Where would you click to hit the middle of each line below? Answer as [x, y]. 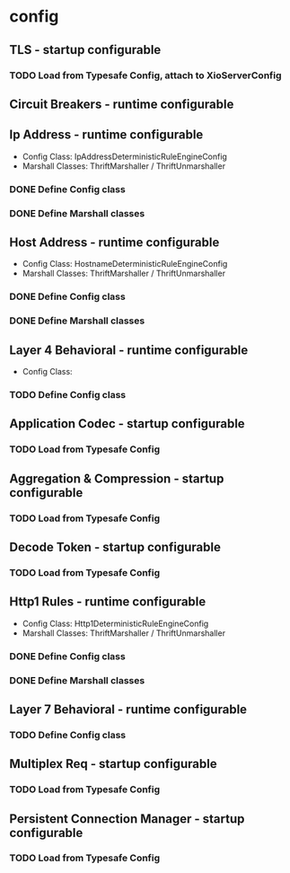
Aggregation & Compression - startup [117, 478]
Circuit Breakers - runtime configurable [122, 104]
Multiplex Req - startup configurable [113, 764]
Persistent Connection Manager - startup [127, 819]
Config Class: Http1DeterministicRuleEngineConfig [115, 623]
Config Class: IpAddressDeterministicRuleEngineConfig [124, 156]
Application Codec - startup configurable [127, 424]
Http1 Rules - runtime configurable [108, 602]
